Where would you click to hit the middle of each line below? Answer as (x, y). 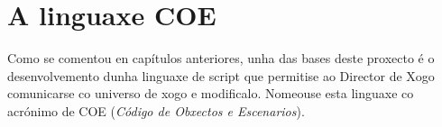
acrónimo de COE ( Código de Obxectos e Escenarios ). (156, 110)
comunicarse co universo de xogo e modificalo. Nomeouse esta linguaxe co (211, 93)
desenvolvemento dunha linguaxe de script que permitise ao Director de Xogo (221, 75)
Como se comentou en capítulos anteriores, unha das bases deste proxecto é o (221, 58)
